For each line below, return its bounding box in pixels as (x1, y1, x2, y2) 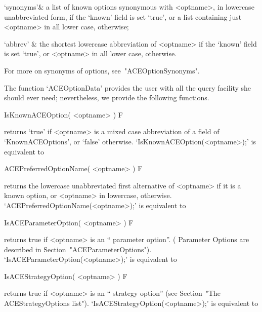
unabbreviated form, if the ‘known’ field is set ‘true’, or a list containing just (4, 11, 242, 22)
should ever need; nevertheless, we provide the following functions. (4, 92, 209, 103)
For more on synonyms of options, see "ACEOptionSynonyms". (4, 65, 200, 75)
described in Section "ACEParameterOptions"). (4, 244, 152, 254)
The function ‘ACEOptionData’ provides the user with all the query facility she (4, 82, 251, 93)
